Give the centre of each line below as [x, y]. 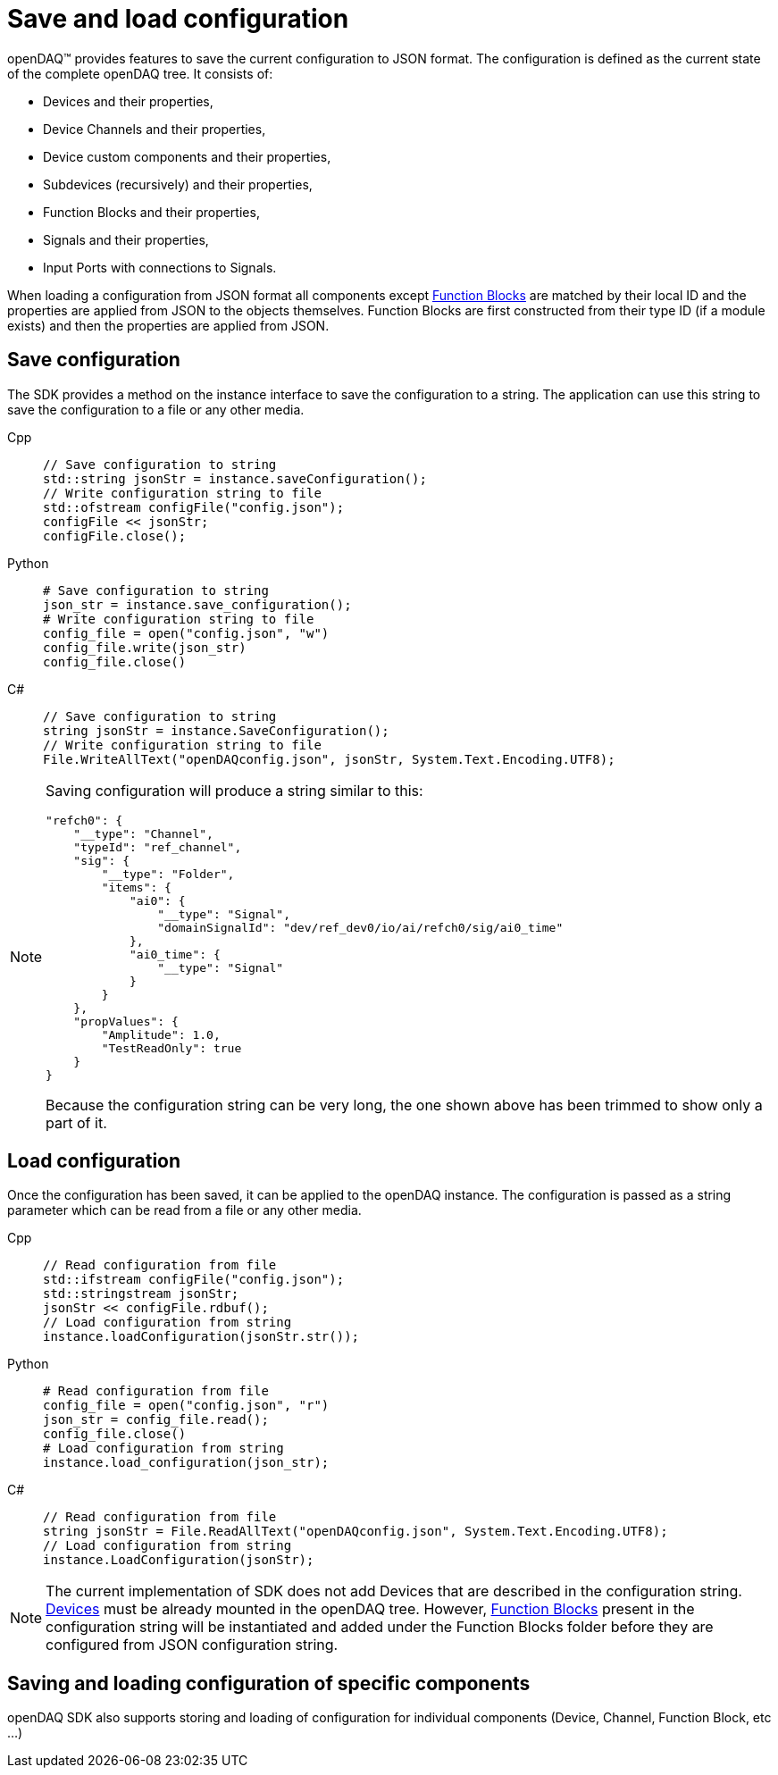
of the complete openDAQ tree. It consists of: [140, 73]
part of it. [76, 1122]
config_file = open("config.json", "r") [186, 1406]
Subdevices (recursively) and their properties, [178, 184]
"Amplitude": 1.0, [161, 1034]
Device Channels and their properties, [155, 129]
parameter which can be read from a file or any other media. [184, 1210]
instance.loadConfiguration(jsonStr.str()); [201, 1337]
